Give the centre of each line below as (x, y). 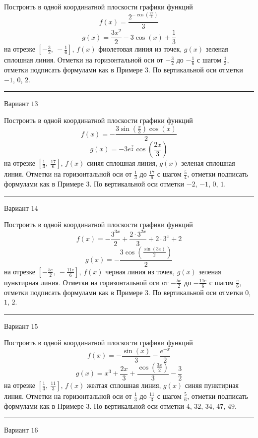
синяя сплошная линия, (122, 163)
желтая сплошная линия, (124, 385)
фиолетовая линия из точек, (140, 49)
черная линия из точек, (140, 271)
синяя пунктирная (212, 385)
